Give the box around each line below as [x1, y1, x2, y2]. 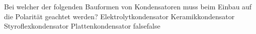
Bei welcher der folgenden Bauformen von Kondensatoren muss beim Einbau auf [4, 1, 252, 11]
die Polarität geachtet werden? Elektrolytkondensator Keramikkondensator [4, 11, 235, 21]
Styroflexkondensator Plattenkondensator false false [4, 21, 160, 31]
